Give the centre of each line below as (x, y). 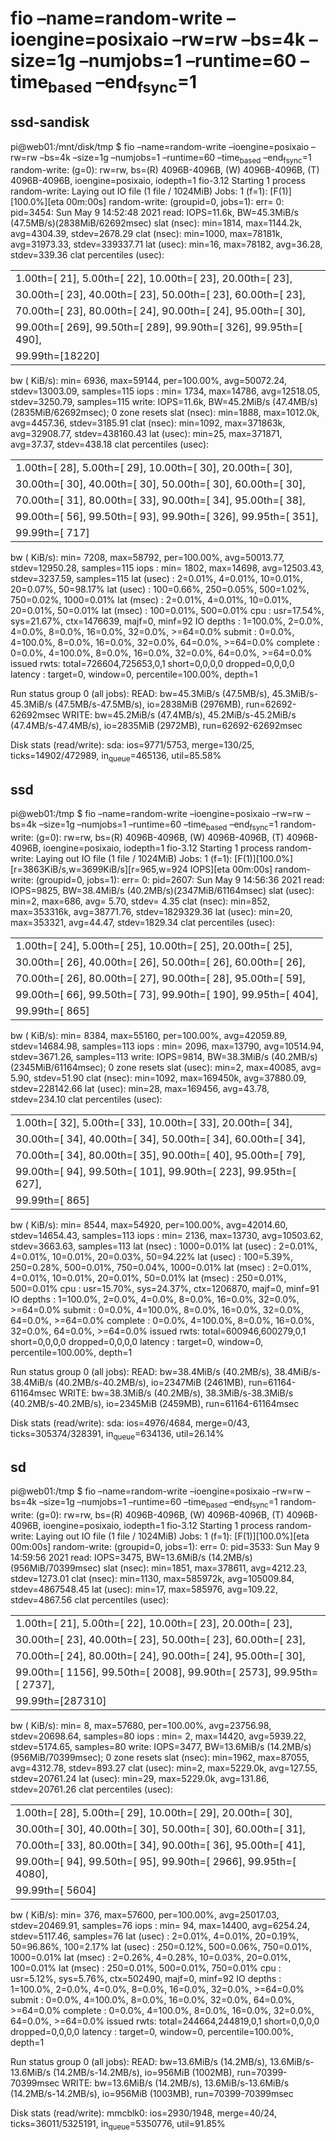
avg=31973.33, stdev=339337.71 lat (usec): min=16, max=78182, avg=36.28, (166, 244)
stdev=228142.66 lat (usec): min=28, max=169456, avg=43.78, (140, 1088)
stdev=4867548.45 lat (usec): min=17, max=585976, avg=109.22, (144, 1589)
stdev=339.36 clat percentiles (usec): (87, 255)
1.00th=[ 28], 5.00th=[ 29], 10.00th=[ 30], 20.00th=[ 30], (154, 468)
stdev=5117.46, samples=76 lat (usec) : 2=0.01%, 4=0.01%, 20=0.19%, (155, 1936)
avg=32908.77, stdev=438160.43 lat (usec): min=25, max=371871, (146, 434)
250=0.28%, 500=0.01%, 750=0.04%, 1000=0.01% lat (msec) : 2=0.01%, (161, 1267)
